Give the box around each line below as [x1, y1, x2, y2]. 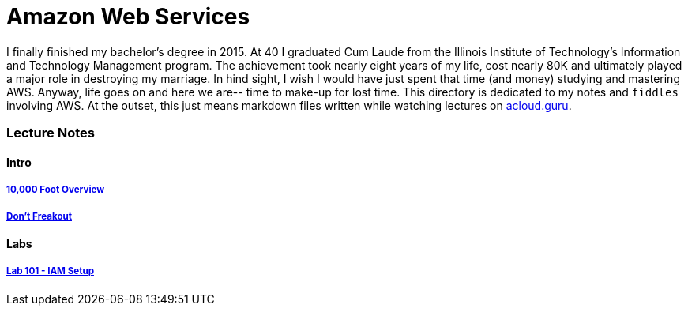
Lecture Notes [6, 125, 95, 141]
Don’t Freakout [6, 210, 72, 222]
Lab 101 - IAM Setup [6, 265, 94, 277]
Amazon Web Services [6, 3, 250, 30]
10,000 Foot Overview [6, 184, 105, 196]
